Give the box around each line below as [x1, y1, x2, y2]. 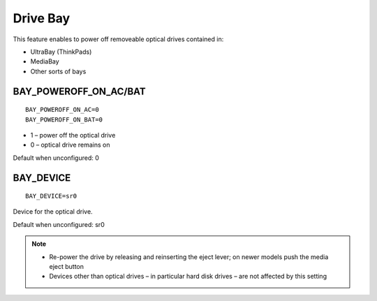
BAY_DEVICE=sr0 [25, 192, 77, 200]
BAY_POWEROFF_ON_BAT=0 [25, 115, 103, 124]
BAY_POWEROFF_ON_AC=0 [25, 105, 99, 114]
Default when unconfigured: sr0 [13, 220, 105, 228]
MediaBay [30, 57, 59, 66]
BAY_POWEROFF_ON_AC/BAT [13, 85, 146, 97]
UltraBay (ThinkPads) [30, 47, 92, 56]
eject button [49, 263, 84, 271]
